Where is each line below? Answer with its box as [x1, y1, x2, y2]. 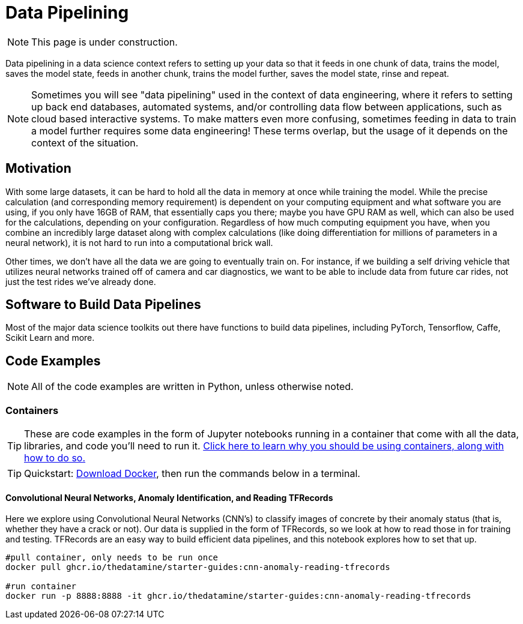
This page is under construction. [31, 35, 178, 48]
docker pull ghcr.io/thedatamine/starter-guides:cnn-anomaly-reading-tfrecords [5, 562, 390, 572]
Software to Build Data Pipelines [5, 297, 201, 313]
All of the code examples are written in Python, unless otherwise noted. [31, 380, 354, 393]
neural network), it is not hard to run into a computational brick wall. [5, 237, 273, 248]
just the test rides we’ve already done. [5, 276, 156, 287]
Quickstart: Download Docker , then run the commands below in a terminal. [24, 467, 360, 480]
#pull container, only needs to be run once [5, 553, 219, 563]
